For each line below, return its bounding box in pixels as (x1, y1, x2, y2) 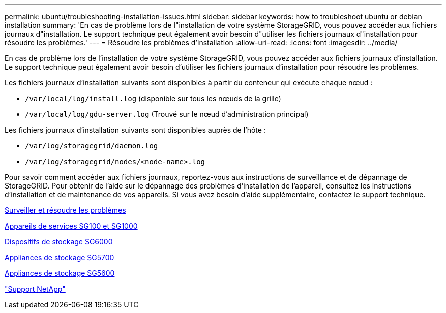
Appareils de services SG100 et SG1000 (5, 222, 138, 230)
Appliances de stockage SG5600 (5, 269, 115, 277)
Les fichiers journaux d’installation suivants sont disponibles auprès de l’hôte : (5, 126, 266, 134)
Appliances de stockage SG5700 (5, 253, 114, 262)
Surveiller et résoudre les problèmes (5, 206, 126, 214)
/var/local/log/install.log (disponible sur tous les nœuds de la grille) (25, 94, 281, 103)
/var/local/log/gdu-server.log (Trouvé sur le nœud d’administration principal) (25, 110, 309, 118)
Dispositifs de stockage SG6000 (5, 237, 113, 246)
